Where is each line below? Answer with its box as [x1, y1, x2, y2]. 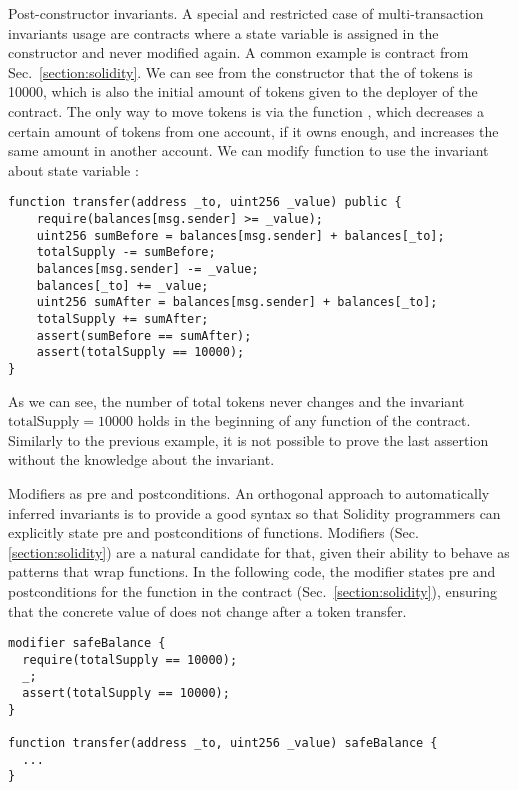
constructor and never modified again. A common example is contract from [8, 42, 469, 63]
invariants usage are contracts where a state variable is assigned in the [8, 22, 439, 43]
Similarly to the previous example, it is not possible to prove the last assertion [8, 429, 489, 450]
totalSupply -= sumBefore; [36, 245, 216, 260]
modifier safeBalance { [8, 636, 166, 651]
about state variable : [8, 159, 139, 180]
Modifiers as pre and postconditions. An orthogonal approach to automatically [8, 482, 490, 503]
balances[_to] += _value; [36, 278, 209, 293]
